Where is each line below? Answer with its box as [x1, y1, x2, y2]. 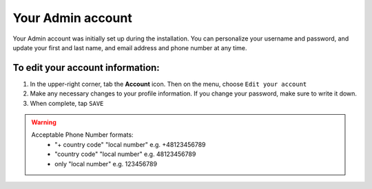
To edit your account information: [12, 62, 160, 74]
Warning [31, 118, 56, 126]
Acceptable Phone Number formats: [31, 131, 134, 139]
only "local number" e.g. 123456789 [54, 159, 158, 168]
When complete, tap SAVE [30, 99, 104, 107]
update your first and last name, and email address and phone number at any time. [12, 43, 247, 52]
